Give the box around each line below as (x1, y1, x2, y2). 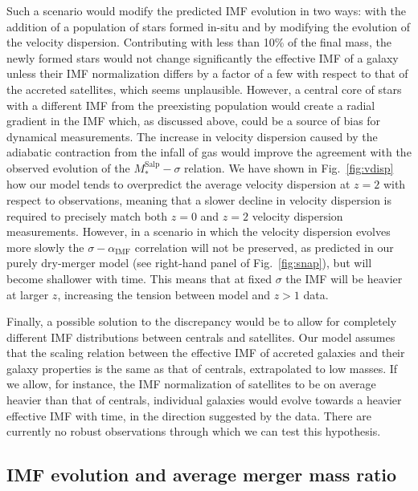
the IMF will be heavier (285, 270, 403, 286)
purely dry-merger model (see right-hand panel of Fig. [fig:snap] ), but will (6, 254, 372, 271)
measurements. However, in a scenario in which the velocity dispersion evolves (6, 223, 391, 240)
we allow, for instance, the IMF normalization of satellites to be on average (6, 375, 376, 392)
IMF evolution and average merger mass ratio (6, 462, 397, 487)
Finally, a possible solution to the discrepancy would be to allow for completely (6, 313, 397, 330)
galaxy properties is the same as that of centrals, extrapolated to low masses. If (6, 359, 398, 376)
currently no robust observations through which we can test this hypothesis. (6, 423, 381, 440)
